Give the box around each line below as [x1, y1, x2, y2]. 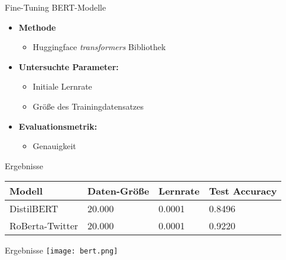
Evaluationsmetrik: [18, 120, 97, 132]
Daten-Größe [87, 184, 149, 198]
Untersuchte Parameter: [18, 60, 119, 73]
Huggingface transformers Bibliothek [32, 41, 166, 53]
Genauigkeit [32, 140, 76, 152]
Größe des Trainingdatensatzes [32, 100, 144, 112]
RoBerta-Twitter [9, 219, 79, 233]
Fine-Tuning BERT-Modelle [5, 1, 106, 13]
